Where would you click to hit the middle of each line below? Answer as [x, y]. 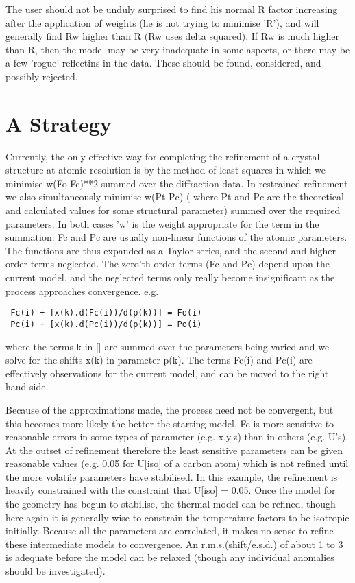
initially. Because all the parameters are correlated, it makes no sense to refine [170, 531]
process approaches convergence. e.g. [82, 290]
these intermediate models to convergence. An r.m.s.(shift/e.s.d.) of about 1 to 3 [174, 544]
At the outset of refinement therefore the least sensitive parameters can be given [174, 450]
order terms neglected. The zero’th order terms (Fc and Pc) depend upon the [168, 264]
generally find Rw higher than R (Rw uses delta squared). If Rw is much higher [172, 36]
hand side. [27, 386]
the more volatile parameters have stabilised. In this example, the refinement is [172, 476]
